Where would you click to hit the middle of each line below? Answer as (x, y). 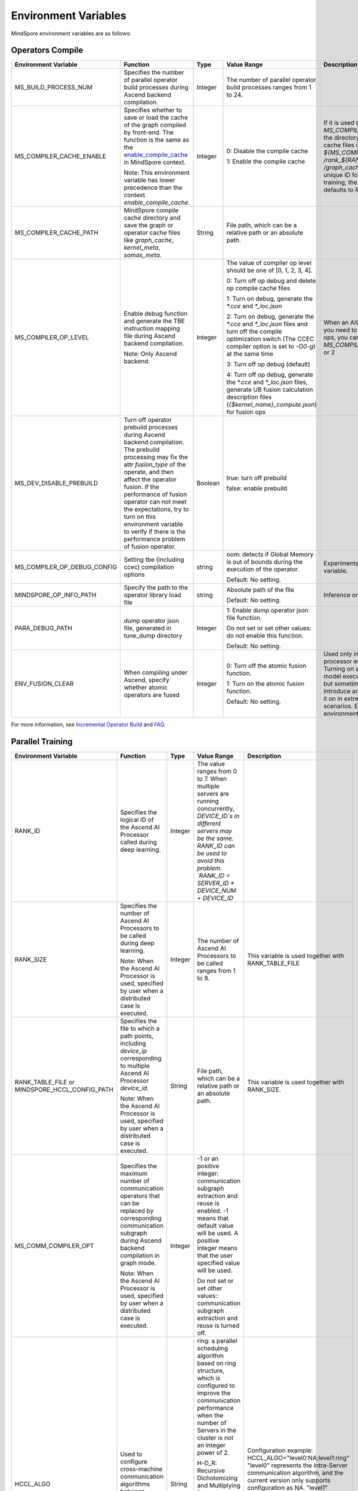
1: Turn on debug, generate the (270, 299)
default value (215, 1226)
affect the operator (150, 480)
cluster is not (215, 1438)
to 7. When (212, 779)
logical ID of (137, 820)
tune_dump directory (153, 636)
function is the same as (156, 140)
